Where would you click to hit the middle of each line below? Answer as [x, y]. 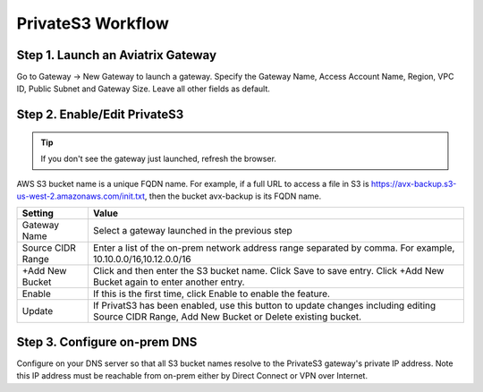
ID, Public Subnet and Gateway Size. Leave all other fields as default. [143, 89]
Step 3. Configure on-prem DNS [107, 341]
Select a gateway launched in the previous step [192, 231]
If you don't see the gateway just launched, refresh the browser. [159, 159]
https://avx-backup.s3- [414, 183]
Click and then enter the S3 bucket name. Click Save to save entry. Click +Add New [268, 271]
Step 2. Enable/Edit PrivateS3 [100, 115]
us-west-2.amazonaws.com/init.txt [81, 196]
